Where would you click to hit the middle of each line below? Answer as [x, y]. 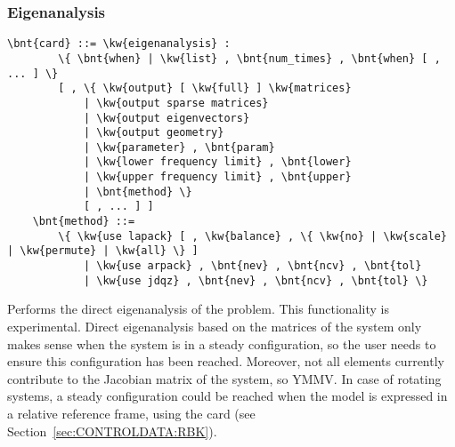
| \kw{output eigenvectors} [167, 118]
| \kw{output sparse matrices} [176, 103]
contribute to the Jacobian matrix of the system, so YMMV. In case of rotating [224, 378]
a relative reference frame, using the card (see [131, 413]
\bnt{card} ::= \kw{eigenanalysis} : [119, 44]
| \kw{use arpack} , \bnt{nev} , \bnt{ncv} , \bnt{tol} [252, 266]
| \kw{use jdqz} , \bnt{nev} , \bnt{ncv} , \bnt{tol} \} [256, 280]
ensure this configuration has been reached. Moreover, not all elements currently [226, 361]
